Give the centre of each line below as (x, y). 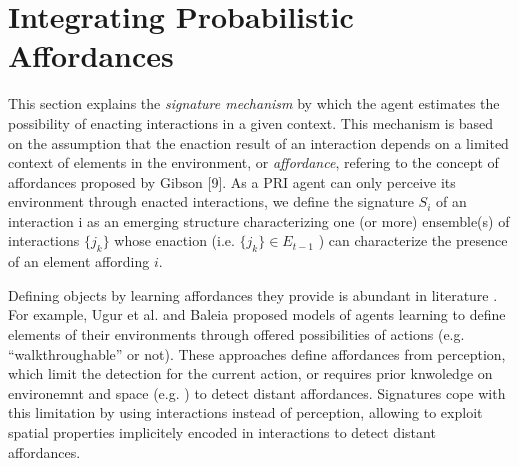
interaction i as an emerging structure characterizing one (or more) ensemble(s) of (259, 220)
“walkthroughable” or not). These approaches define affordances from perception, (257, 353)
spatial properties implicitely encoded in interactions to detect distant (222, 432)
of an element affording (79, 261)
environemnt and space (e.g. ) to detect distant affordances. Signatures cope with (257, 392)
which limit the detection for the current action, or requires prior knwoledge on (250, 373)
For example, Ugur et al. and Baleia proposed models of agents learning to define (257, 314)
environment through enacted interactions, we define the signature (211, 201)
